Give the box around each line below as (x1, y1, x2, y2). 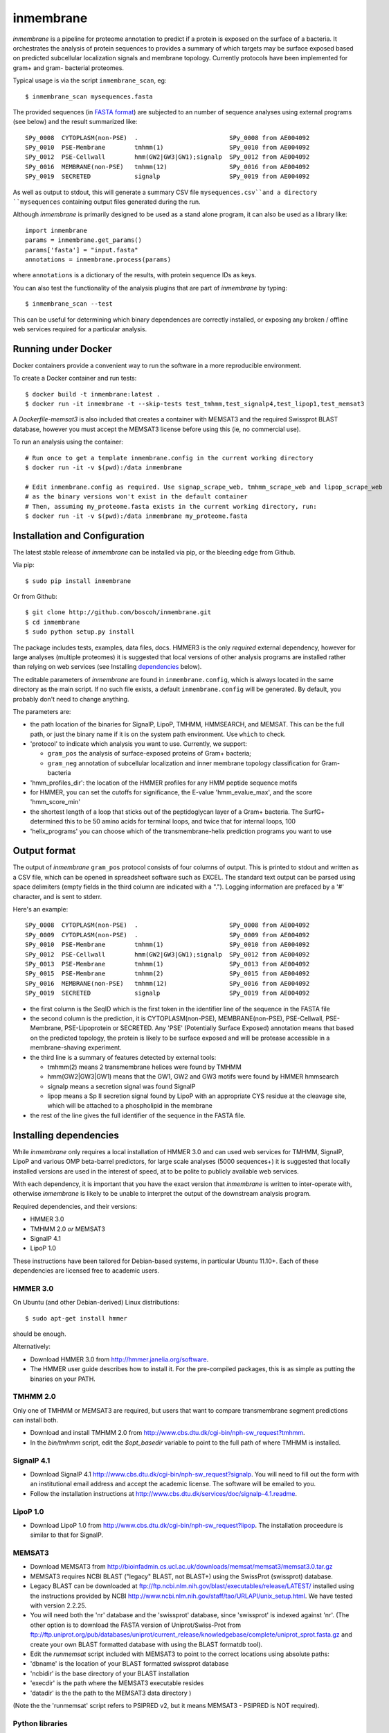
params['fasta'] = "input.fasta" (25, 246, 138, 254)
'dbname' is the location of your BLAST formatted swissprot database (30, 1660, 229, 1668)
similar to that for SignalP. (30, 1531, 104, 1539)
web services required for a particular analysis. (12, 324, 147, 333)
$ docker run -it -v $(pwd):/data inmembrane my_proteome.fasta (25, 512, 248, 520)
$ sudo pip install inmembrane (25, 577, 132, 585)
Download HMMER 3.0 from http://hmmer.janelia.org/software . (30, 1355, 209, 1364)
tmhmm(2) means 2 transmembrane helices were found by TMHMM (47, 1063, 242, 1071)
